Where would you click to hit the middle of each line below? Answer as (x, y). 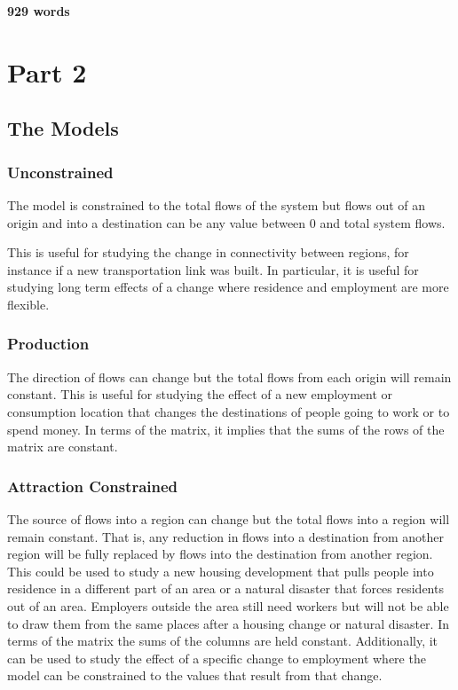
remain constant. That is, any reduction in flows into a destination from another (226, 536)
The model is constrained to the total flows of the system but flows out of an (217, 204)
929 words (39, 11)
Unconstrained (60, 172)
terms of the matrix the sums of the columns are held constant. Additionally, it (223, 641)
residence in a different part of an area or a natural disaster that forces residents (225, 588)
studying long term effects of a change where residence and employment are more (228, 287)
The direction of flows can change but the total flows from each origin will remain (229, 376)
